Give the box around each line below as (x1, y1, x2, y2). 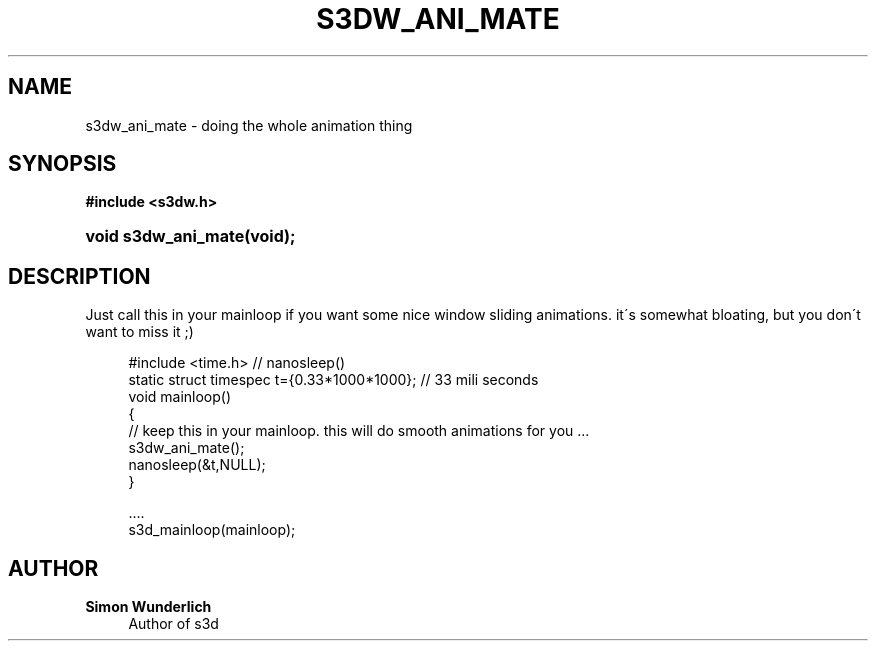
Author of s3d (128, 615, 219, 633)
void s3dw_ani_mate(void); (85, 226, 296, 247)
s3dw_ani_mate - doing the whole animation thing (85, 116, 413, 134)
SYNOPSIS (8, 151, 117, 177)
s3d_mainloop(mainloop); (128, 521, 296, 539)
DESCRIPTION (8, 263, 151, 289)
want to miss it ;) (85, 323, 194, 341)
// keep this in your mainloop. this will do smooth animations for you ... (128, 422, 590, 440)
